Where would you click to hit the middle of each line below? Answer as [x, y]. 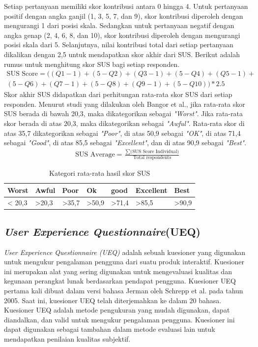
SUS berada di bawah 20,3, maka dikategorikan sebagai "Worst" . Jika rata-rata [123, 113]
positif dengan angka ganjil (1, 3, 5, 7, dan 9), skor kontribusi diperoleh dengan [124, 16]
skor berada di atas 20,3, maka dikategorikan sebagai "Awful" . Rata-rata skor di [124, 123]
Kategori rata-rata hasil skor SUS [100, 173]
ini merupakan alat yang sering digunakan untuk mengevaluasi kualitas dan [118, 271]
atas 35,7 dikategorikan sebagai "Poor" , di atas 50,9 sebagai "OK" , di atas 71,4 [122, 133]
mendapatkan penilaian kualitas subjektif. [67, 339]
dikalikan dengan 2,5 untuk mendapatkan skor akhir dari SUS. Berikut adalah [122, 54]
